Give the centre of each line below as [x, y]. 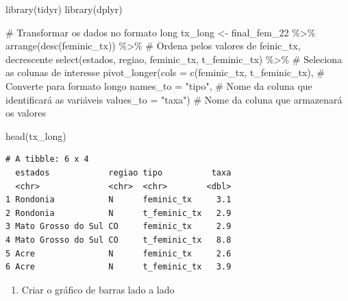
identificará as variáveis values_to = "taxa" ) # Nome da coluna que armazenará [174, 99]
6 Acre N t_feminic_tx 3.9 [119, 267]
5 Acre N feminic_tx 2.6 [119, 253]
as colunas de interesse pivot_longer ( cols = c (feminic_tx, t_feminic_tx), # [165, 72]
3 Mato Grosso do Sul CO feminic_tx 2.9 [119, 227]
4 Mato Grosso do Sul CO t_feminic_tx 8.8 [119, 240]
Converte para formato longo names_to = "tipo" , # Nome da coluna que [159, 85]
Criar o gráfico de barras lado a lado [98, 289]
